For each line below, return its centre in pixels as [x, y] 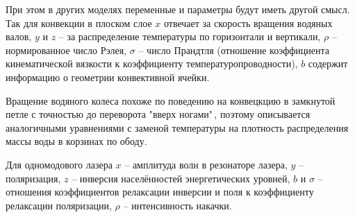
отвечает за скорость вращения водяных [248, 23]
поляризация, [33, 178]
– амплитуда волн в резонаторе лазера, [206, 164]
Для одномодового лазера [59, 164]
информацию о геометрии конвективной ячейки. [108, 77]
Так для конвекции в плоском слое [79, 23]
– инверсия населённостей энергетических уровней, [181, 178]
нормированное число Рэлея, [66, 50]
